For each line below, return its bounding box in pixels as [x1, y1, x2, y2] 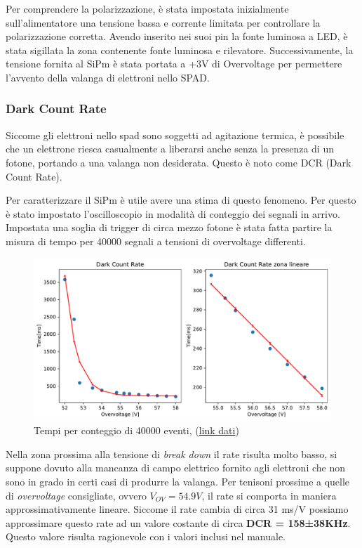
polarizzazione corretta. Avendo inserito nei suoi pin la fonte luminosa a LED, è [6, 29, 348, 44]
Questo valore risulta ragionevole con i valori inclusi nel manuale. [6, 529, 286, 544]
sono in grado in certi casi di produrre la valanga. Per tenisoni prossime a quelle [6, 474, 350, 488]
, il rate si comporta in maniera [201, 488, 337, 502]
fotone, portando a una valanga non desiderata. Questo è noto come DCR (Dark [6, 155, 351, 169]
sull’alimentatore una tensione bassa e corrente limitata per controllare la [6, 15, 321, 30]
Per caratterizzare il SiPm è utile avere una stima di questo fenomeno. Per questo [6, 193, 356, 207]
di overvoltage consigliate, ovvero [6, 488, 147, 502]
